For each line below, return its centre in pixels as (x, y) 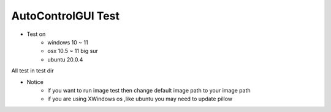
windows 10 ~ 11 (68, 42)
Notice (35, 82)
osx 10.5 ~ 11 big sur (73, 51)
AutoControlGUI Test (65, 16)
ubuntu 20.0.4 (65, 59)
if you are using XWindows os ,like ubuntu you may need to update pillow (140, 99)
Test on (36, 34)
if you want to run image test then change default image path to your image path (149, 90)
